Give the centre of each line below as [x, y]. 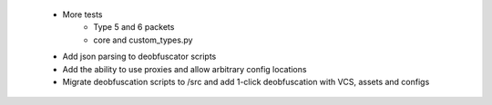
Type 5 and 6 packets [134, 27]
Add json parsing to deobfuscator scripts [139, 57]
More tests [83, 14]
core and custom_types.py [143, 40]
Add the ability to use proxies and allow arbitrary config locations [184, 69]
